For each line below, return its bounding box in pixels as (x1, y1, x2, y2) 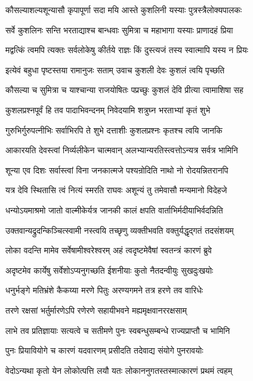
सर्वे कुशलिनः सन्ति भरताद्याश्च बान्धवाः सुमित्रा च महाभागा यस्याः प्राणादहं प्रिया (5, 23, 233, 36)
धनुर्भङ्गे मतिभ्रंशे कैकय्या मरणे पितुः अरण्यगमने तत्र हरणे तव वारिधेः (5, 284, 203, 296)
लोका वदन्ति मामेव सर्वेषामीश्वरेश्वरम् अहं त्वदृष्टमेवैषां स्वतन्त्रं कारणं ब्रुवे (5, 244, 212, 256)
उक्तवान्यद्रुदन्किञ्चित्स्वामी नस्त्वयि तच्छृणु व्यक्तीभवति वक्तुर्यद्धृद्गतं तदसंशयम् (5, 224, 234, 236)
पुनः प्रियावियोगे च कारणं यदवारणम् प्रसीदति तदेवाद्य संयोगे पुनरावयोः (5, 344, 203, 357)
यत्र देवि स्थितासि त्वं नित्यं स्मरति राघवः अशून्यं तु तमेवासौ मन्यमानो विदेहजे (5, 184, 227, 196)
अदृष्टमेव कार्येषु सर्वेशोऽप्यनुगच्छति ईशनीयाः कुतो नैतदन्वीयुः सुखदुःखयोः (5, 264, 214, 276)
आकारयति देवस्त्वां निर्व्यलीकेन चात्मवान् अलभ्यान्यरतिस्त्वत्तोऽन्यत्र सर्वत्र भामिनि (5, 144, 238, 156)
